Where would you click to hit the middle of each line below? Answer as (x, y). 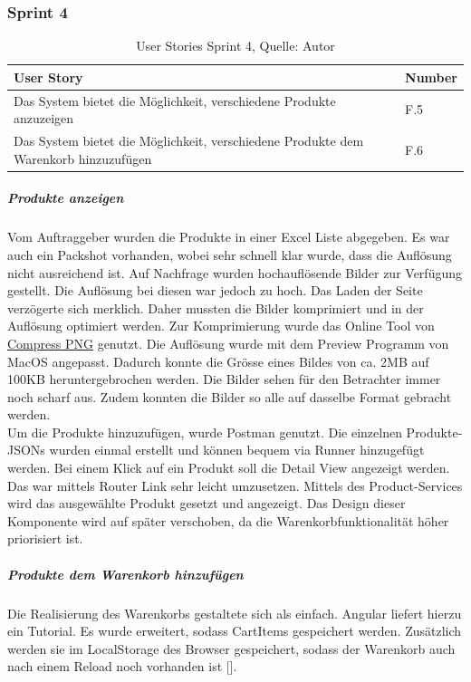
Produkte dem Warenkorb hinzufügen (125, 574)
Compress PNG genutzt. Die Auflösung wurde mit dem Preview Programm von (228, 343)
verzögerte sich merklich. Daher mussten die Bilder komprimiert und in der (216, 307)
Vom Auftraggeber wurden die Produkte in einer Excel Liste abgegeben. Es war (229, 237)
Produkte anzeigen (66, 198)
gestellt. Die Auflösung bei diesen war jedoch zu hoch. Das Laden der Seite (215, 290)
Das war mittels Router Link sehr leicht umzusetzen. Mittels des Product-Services (235, 485)
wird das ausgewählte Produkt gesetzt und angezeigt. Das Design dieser (207, 503)
